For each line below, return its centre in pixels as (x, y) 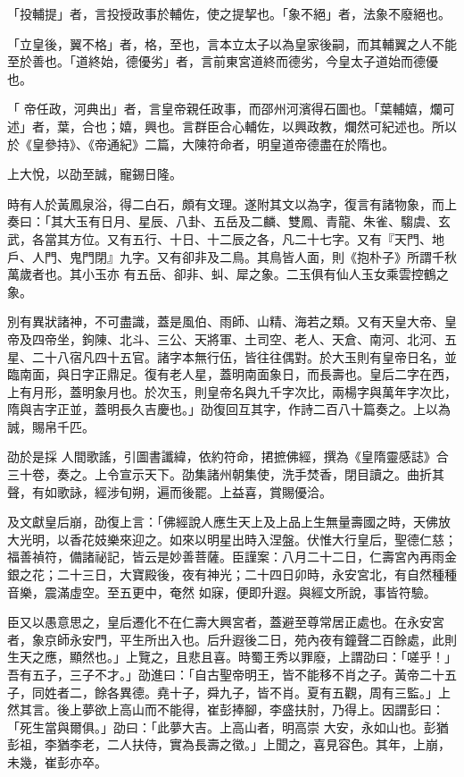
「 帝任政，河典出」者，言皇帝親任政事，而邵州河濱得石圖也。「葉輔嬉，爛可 (231, 109)
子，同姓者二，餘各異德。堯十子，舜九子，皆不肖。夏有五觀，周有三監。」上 (229, 692)
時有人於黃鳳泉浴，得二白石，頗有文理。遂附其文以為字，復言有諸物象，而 (226, 203)
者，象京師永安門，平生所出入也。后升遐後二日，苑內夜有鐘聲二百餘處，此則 (232, 639)
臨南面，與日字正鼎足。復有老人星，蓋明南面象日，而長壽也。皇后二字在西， (232, 374)
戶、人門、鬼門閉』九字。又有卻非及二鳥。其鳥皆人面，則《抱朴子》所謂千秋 (232, 256)
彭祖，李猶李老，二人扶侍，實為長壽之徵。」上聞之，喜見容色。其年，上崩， (229, 744)
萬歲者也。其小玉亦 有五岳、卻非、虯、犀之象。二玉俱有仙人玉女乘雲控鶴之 (228, 274)
